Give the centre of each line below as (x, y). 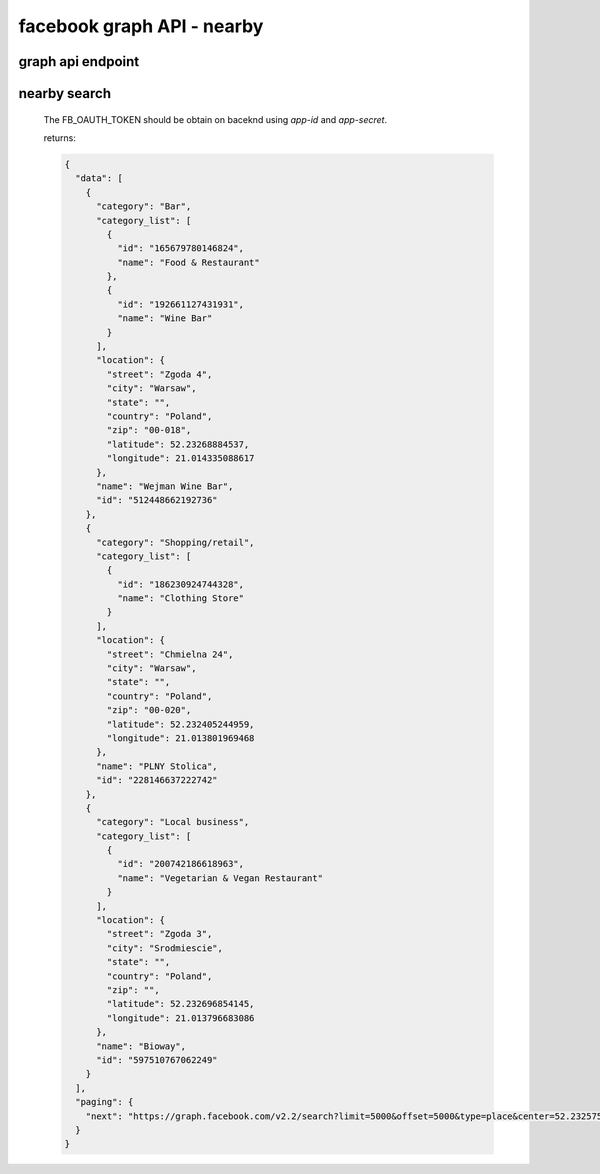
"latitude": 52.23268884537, (178, 444)
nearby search (65, 93)
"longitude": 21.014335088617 (180, 458)
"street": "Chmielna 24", (170, 654)
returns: (60, 137)
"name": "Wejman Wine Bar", (165, 486)
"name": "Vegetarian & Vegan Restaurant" (220, 878)
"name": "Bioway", (141, 1046)
